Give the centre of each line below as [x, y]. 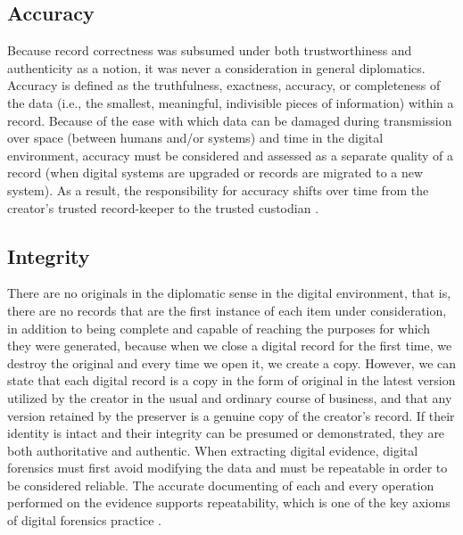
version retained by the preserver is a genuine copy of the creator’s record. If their [231, 415]
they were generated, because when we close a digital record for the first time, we [230, 346]
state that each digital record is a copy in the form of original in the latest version [231, 380]
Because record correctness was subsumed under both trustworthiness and [210, 50]
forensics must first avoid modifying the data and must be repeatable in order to [227, 468]
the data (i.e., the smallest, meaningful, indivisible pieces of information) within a [231, 102]
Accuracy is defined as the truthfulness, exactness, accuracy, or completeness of [224, 85]
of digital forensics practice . [84, 520]
